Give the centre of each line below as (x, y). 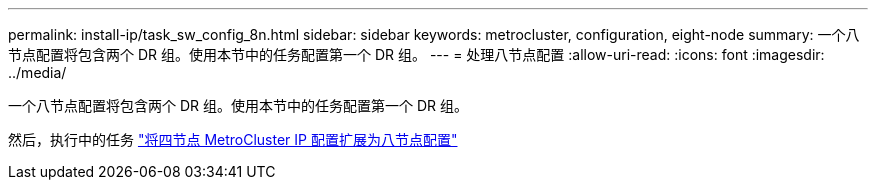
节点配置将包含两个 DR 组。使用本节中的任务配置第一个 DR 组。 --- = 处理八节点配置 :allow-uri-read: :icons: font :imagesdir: (416, 54)
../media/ (37, 72)
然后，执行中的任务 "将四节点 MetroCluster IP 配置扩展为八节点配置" (233, 139)
